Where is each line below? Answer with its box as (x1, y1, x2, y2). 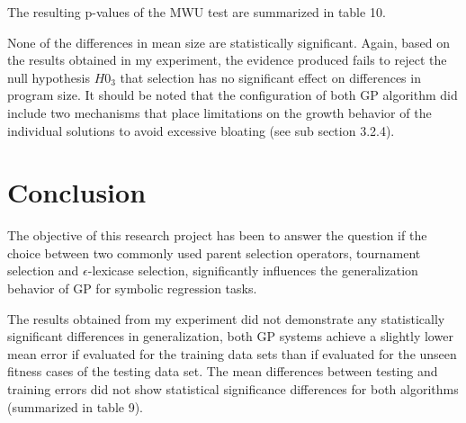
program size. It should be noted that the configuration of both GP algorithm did (7, 85, 458, 104)
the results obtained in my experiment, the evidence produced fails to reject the (7, 50, 447, 69)
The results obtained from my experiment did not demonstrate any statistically (7, 309, 445, 328)
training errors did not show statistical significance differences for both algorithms (7, 380, 459, 399)
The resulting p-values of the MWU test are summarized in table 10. (7, 3, 386, 21)
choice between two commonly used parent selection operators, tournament (7, 243, 421, 262)
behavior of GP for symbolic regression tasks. (7, 279, 257, 298)
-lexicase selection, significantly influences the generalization (87, 261, 418, 280)
